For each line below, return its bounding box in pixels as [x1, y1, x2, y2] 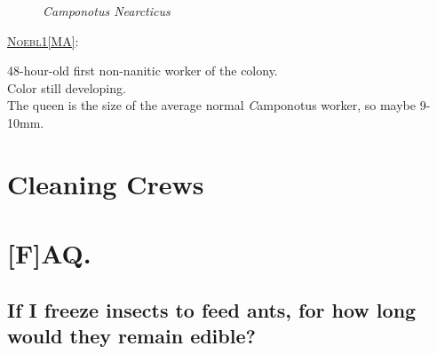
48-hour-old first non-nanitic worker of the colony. [7, 61, 278, 80]
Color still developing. [7, 78, 126, 97]
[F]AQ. [7, 235, 91, 271]
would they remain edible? [7, 322, 256, 350]
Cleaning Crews [7, 165, 204, 201]
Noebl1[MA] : [7, 31, 79, 50]
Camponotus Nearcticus [43, 2, 171, 20]
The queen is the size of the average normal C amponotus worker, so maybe [7, 96, 417, 114]
